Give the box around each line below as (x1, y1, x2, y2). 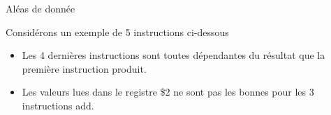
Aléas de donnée (6, 1, 75, 15)
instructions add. (22, 98, 94, 112)
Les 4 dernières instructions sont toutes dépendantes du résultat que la (22, 48, 325, 62)
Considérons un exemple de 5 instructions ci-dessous (6, 24, 229, 39)
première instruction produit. (22, 61, 147, 76)
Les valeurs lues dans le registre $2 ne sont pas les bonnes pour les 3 (22, 85, 314, 99)
